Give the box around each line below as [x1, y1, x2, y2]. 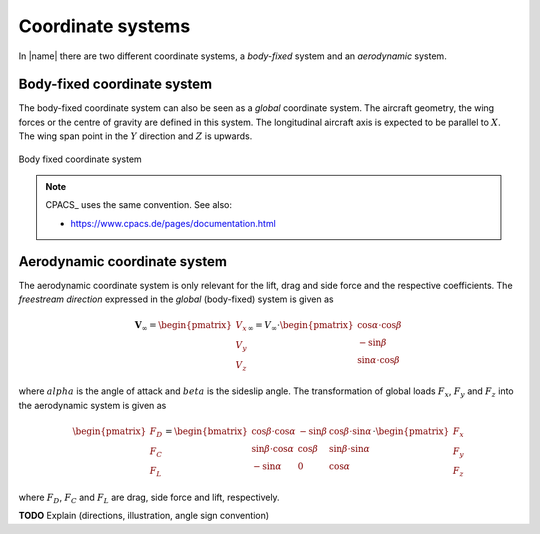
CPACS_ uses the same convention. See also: [45, 199, 232, 211]
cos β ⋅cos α [251, 425, 297, 437]
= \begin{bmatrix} [165, 425, 249, 437]
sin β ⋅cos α [251, 443, 295, 454]
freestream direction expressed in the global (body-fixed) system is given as [18, 293, 334, 305]
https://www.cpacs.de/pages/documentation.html [70, 217, 277, 229]
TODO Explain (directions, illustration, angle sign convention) [18, 510, 270, 522]
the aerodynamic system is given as [18, 399, 167, 411]
